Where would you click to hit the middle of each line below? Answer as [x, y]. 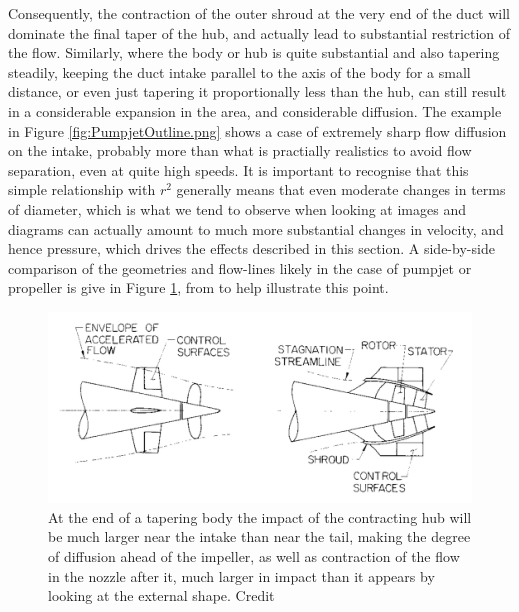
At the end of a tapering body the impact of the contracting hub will [260, 516]
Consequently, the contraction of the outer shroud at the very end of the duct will [259, 13]
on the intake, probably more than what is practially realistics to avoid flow [240, 150]
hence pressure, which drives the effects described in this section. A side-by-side [251, 248]
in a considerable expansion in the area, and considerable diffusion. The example [255, 110]
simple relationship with [82, 189]
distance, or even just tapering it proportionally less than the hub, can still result [257, 91]
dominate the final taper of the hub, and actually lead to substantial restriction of [259, 32]
